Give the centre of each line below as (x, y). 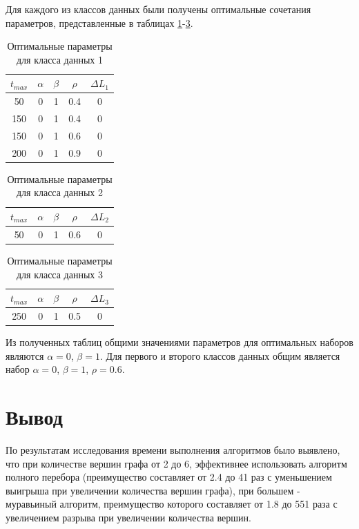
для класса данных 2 (60, 192)
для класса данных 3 (60, 274)
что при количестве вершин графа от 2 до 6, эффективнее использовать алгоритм (176, 463)
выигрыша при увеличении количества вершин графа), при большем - (153, 490)
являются (25, 355)
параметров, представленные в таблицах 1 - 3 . (99, 22)
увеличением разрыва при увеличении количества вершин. (128, 517)
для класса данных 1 (60, 59)
